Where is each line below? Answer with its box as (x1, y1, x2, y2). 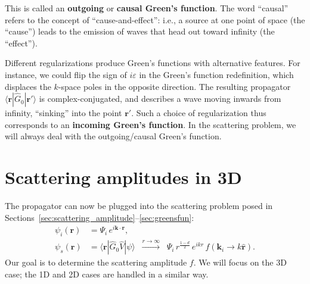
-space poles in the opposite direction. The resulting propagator (58, 80, 291, 92)
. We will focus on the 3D (193, 256, 287, 269)
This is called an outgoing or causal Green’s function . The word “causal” (5, 2, 289, 14)
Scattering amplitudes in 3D (5, 165, 242, 189)
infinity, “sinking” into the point (5, 107, 122, 119)
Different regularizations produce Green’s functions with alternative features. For (5, 57, 300, 69)
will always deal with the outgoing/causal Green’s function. (5, 130, 222, 142)
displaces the (5, 80, 51, 92)
